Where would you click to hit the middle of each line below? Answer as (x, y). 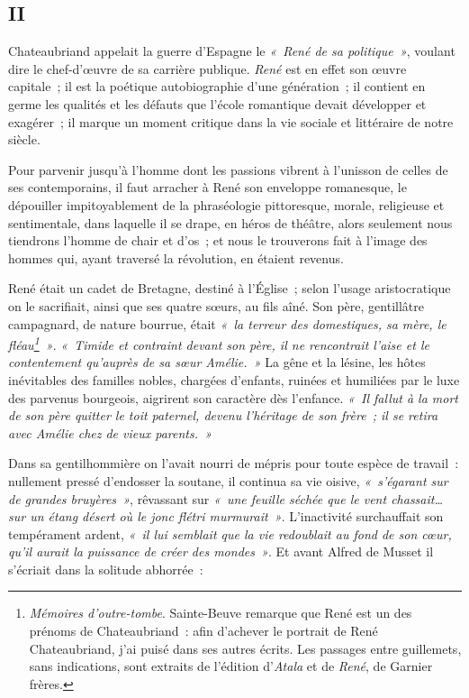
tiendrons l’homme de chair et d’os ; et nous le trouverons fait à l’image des (218, 240)
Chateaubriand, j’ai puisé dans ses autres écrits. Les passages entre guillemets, (245, 648)
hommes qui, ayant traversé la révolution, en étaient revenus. (176, 257)
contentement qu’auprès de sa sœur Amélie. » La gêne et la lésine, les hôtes (217, 362)
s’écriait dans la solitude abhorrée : (106, 569)
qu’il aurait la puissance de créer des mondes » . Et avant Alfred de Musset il (221, 551)
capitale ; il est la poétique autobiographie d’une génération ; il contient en (217, 86)
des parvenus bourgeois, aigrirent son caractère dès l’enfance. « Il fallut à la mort (234, 397)
